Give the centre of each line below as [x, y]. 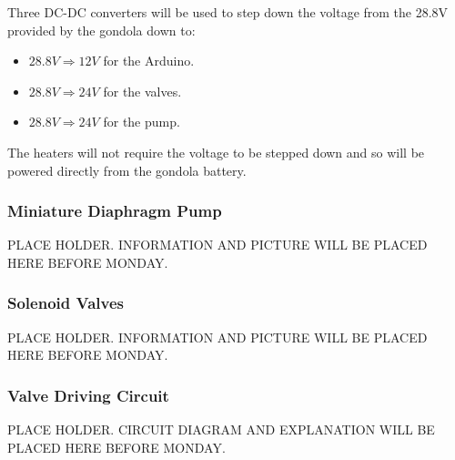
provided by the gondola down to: [101, 30]
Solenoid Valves [66, 303]
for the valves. [142, 91]
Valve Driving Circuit [88, 395]
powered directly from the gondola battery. [127, 170]
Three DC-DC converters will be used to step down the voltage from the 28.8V [228, 12]
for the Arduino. [149, 61]
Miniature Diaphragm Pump [115, 211]
